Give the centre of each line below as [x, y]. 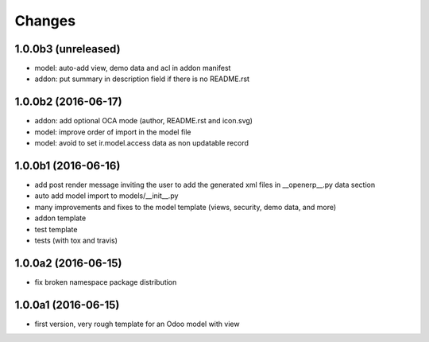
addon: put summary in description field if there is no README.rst [142, 79]
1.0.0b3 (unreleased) [68, 49]
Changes [45, 21]
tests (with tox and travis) [76, 240]
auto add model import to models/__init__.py [106, 196]
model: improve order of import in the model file [113, 132]
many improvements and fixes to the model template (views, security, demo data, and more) [186, 207]
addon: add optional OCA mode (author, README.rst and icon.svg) [144, 121]
